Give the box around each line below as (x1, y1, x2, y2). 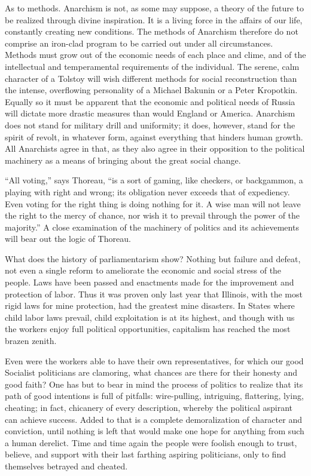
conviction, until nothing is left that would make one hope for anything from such (5, 425, 304, 437)
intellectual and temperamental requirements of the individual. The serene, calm (5, 60, 300, 72)
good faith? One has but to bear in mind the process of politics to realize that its (5, 377, 303, 390)
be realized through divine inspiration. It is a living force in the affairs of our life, (5, 13, 303, 26)
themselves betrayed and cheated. (5, 459, 128, 472)
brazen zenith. (5, 334, 57, 347)
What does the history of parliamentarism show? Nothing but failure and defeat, (5, 252, 301, 265)
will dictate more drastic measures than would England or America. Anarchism (5, 107, 295, 119)
